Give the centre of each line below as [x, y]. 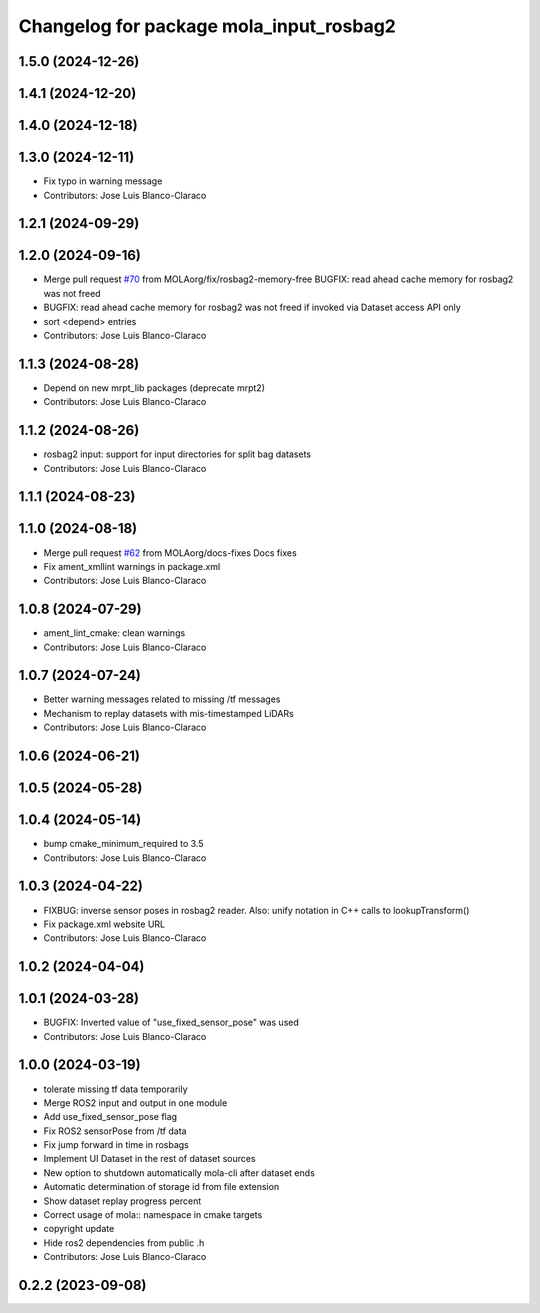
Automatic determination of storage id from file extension [161, 1187]
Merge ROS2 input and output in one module [135, 1102]
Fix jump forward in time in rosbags [116, 1145]
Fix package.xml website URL [104, 924]
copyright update [79, 1229]
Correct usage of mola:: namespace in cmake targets [153, 1215]
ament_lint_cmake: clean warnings [114, 633]
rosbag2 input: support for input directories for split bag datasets [177, 454]
